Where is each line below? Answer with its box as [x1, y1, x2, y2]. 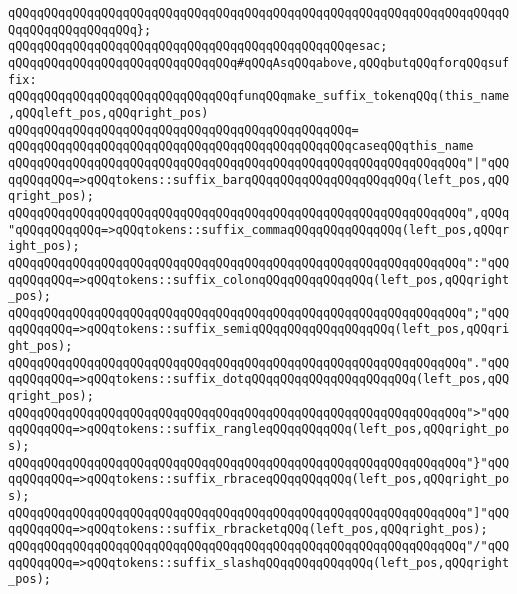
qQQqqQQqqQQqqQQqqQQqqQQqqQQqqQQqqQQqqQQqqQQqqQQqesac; [8, 39, 388, 54]
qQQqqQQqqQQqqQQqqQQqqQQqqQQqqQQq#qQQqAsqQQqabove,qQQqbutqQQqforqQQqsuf [8, 55, 510, 70]
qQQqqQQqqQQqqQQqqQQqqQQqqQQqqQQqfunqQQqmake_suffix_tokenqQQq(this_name [8, 89, 510, 104]
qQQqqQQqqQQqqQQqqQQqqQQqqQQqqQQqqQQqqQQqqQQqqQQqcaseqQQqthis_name [8, 139, 474, 154]
